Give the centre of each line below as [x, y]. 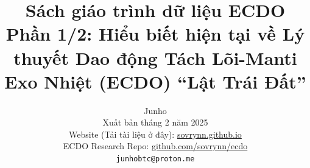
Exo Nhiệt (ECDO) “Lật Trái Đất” [155, 81]
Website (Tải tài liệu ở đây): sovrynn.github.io [155, 134]
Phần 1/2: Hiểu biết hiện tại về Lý [155, 34]
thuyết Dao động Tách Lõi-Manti [155, 57]
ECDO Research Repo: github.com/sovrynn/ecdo [155, 146]
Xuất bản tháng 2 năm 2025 [155, 122]
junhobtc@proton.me [155, 159]
